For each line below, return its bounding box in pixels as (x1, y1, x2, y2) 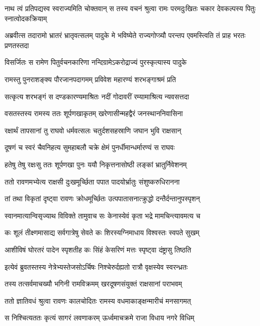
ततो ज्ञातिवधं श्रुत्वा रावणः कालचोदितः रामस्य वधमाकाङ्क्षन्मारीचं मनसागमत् (5, 295, 191, 306)
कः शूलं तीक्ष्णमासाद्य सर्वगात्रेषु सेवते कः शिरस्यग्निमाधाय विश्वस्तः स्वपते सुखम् (5, 227, 200, 238)
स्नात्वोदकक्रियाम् (5, 13, 47, 23)
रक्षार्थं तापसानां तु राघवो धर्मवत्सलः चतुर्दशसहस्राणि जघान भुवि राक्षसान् (5, 125, 181, 135)
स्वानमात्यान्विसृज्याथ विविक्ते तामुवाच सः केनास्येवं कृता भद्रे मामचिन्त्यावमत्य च (5, 210, 201, 221)
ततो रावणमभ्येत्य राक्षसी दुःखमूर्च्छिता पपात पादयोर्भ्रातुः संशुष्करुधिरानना (5, 176, 180, 187)
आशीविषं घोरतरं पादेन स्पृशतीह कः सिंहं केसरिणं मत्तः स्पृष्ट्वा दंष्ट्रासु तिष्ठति (5, 244, 192, 255)
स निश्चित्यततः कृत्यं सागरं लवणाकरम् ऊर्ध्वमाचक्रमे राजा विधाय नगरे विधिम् (5, 312, 195, 323)
